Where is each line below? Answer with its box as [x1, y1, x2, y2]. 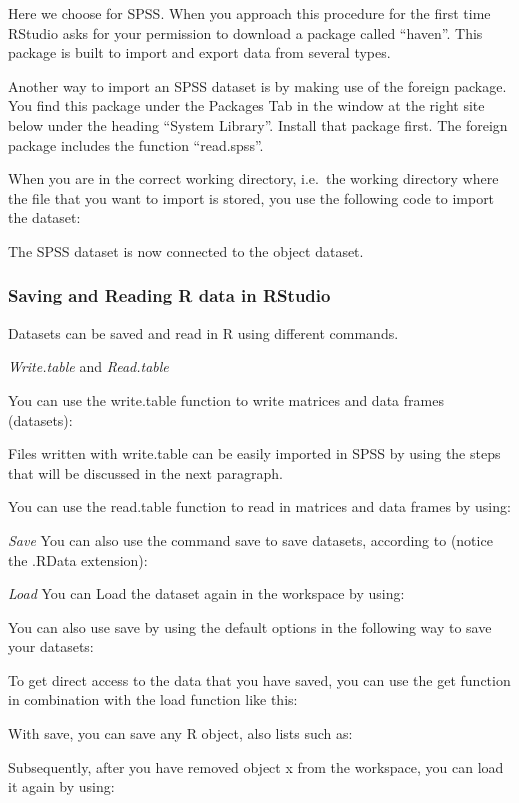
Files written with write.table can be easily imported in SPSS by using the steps [8, 443, 501, 464]
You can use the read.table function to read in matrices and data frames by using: [8, 496, 511, 517]
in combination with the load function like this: [8, 689, 298, 710]
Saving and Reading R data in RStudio [8, 283, 331, 308]
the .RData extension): [8, 549, 148, 570]
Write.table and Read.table [8, 356, 169, 377]
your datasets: [8, 636, 94, 657]
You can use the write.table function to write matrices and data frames [8, 389, 444, 410]
